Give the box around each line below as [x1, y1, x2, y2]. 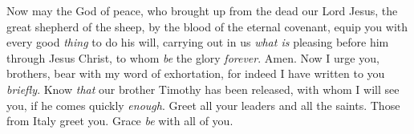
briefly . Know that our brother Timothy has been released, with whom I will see [6, 80, 400, 97]
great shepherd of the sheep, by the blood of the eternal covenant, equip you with [6, 18, 408, 35]
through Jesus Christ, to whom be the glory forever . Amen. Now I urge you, [6, 49, 379, 66]
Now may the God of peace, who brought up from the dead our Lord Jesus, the [6, 2, 398, 18]
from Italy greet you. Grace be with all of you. [6, 112, 233, 129]
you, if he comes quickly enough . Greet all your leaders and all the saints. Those [6, 96, 400, 113]
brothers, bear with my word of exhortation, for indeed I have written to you [6, 65, 385, 82]
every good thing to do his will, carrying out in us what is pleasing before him [6, 34, 389, 51]
